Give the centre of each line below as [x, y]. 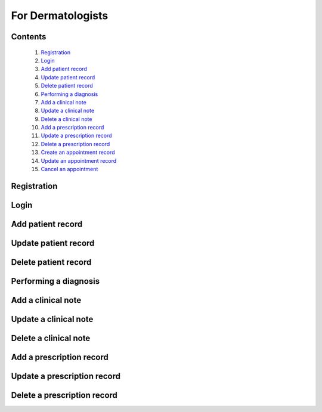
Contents [29, 37]
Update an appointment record [79, 160]
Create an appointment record [78, 153]
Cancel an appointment [69, 169]
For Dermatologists [60, 16]
